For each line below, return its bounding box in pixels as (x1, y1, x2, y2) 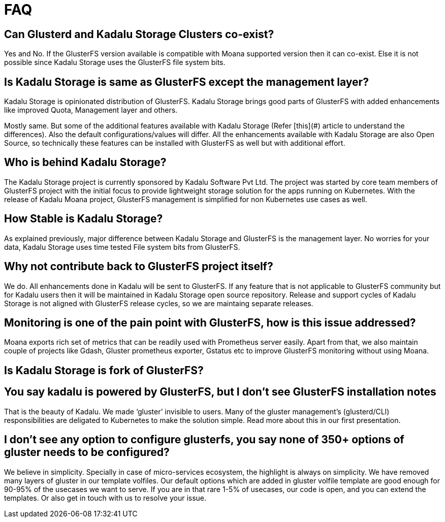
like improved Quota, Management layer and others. (4, 106, 178, 115)
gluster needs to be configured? (4, 446, 170, 459)
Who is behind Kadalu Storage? (4, 156, 167, 169)
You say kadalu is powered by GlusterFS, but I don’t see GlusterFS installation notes (4, 385, 436, 399)
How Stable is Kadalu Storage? (4, 212, 163, 225)
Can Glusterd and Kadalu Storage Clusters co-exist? (4, 27, 274, 41)
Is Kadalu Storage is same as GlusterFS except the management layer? (4, 75, 369, 88)
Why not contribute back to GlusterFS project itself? (4, 260, 273, 273)
